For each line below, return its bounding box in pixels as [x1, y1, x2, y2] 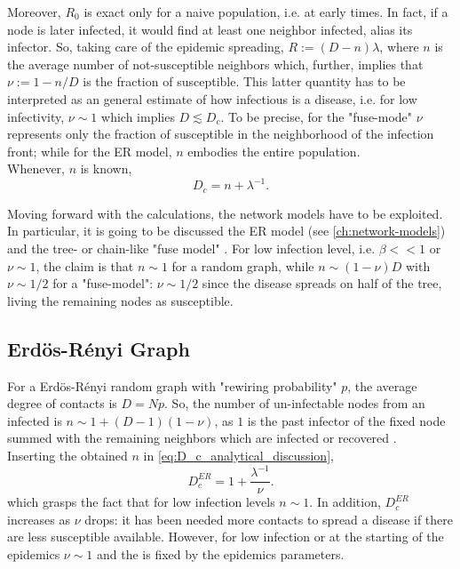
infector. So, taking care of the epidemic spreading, [7, 37, 284, 56]
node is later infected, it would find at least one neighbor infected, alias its [7, 20, 413, 38]
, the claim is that [36, 256, 134, 275]
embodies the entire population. [187, 141, 361, 160]
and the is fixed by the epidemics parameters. [97, 544, 345, 563]
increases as [7, 509, 71, 528]
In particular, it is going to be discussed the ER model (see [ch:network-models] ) [7, 221, 446, 240]
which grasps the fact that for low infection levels [7, 493, 275, 511]
